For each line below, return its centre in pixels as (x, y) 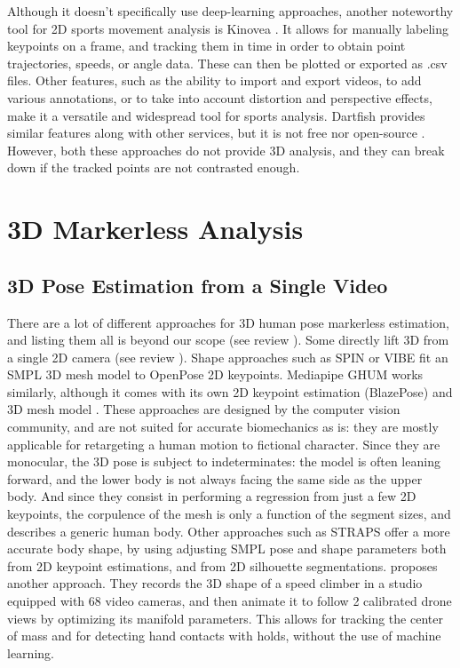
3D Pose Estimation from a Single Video (198, 285)
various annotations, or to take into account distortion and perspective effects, (220, 97)
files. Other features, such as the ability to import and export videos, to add (214, 80)
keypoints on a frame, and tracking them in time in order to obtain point (206, 46)
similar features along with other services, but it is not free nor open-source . (216, 133)
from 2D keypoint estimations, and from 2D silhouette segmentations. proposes (222, 565)
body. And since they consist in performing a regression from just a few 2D (212, 496)
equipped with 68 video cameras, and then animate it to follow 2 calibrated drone (230, 601)
